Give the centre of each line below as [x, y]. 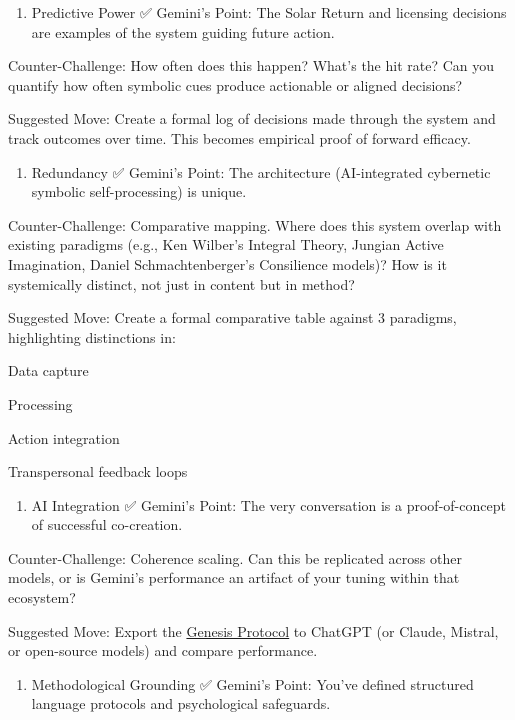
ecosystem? [42, 597]
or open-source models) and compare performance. [163, 650]
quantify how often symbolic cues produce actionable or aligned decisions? [235, 84]
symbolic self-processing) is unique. [139, 191]
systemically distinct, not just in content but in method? [181, 283]
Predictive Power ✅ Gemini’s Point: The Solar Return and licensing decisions [269, 12]
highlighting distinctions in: [92, 336]
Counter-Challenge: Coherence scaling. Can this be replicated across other [235, 557]
